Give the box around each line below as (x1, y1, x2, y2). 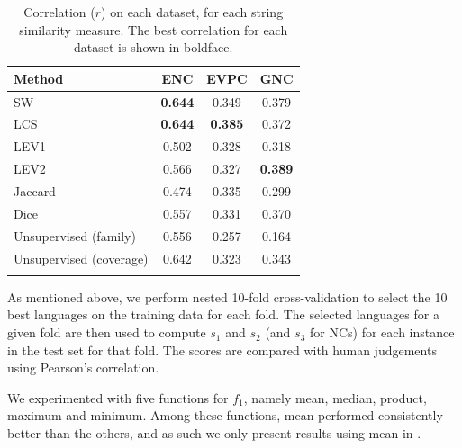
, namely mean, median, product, (243, 388, 427, 407)
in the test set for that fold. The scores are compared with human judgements (7, 340, 437, 359)
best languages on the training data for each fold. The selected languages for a (7, 305, 439, 324)
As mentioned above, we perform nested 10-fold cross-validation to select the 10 (7, 287, 448, 306)
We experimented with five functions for (7, 388, 229, 407)
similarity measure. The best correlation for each (19, 20, 288, 39)
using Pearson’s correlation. (7, 358, 159, 377)
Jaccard (14, 182, 56, 200)
